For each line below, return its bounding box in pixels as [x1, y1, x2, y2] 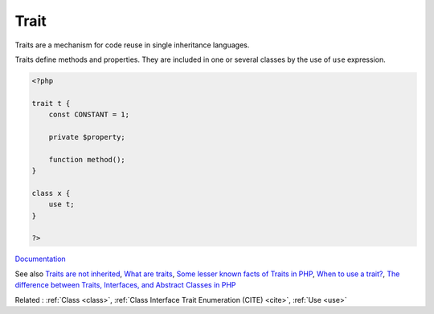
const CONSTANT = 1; [48, 110, 130, 120]
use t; [48, 200, 75, 209]
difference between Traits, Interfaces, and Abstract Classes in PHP [14, 280, 236, 290]
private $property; [48, 133, 126, 141]
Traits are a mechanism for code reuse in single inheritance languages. [14, 40, 250, 50]
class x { [31, 189, 71, 198]
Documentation [14, 254, 66, 264]
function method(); [48, 155, 126, 164]
